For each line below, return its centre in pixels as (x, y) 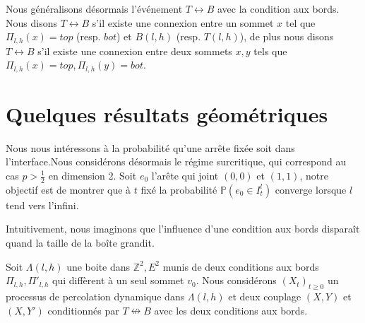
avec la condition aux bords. (278, 8)
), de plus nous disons (287, 36)
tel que (300, 22)
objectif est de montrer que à (68, 189)
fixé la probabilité (179, 189)
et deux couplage (265, 296)
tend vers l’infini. (42, 205)
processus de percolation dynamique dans (95, 296)
